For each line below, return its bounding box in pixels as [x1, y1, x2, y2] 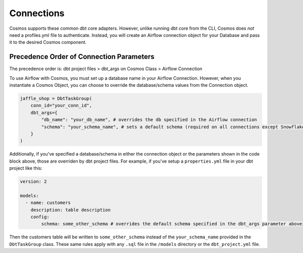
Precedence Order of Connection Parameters [9, 53, 155, 61]
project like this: [9, 165, 42, 171]
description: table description [30, 207, 111, 213]
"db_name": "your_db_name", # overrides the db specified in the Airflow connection [41, 117, 257, 123]
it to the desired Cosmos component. [9, 39, 87, 45]
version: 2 [20, 179, 47, 184]
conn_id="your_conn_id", [30, 103, 92, 109]
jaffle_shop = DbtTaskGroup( [20, 96, 92, 101]
